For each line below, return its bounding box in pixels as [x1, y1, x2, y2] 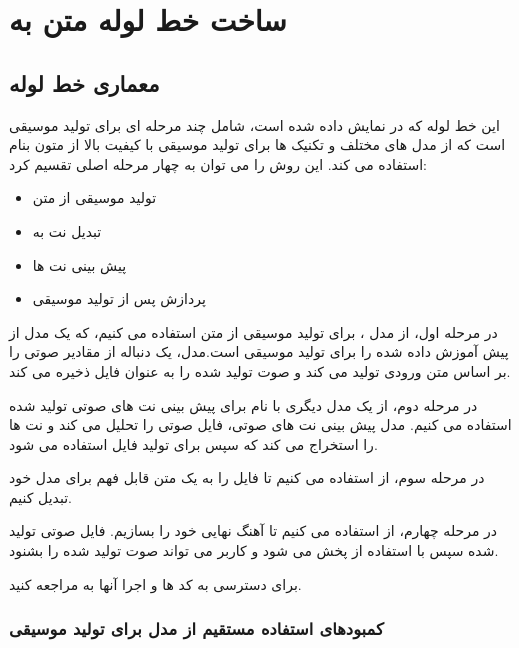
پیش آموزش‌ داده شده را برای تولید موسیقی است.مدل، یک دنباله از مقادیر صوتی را [9, 341, 509, 362]
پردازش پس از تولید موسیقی [32, 288, 206, 309]
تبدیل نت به [32, 220, 102, 241]
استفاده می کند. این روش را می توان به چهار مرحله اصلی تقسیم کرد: [9, 153, 428, 174]
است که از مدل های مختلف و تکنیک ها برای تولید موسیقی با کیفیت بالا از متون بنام [9, 134, 506, 155]
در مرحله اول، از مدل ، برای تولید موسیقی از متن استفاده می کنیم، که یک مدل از [9, 321, 498, 342]
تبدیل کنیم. [9, 486, 72, 507]
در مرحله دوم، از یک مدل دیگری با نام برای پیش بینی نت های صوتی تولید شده [9, 394, 478, 415]
